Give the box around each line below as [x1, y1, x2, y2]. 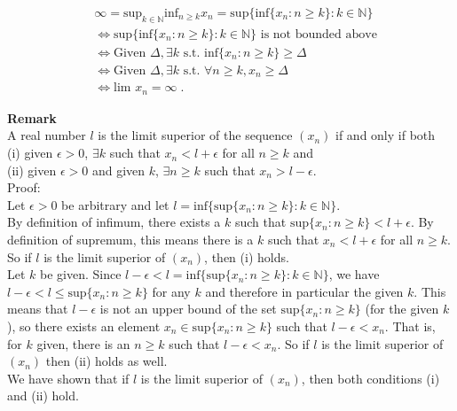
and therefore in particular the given [205, 282, 404, 300]
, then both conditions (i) [301, 368, 440, 387]
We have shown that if [7, 368, 130, 387]
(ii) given [7, 160, 57, 179]
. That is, [384, 316, 436, 335]
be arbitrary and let [61, 195, 169, 213]
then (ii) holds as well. [45, 352, 168, 370]
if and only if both [335, 126, 436, 144]
